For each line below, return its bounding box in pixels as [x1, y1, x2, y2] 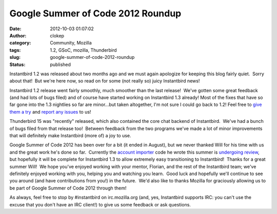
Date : [9, 26, 22, 32]
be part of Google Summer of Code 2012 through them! [9, 185, 127, 191]
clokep [50, 32, 64, 38]
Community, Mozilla [50, 40, 92, 46]
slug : [9, 54, 21, 60]
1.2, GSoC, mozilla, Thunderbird [50, 47, 117, 53]
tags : [9, 47, 21, 53]
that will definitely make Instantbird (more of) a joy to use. [9, 133, 131, 139]
